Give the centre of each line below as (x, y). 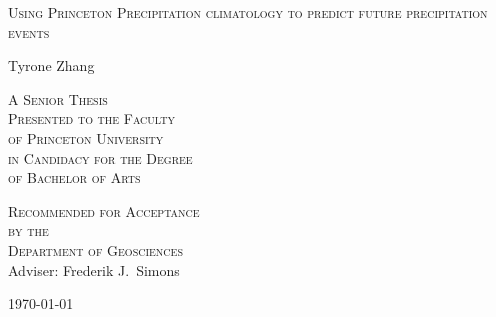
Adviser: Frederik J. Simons (94, 269)
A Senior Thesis (58, 98)
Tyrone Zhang (51, 65)
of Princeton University (86, 137)
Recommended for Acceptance (104, 210)
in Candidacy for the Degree (100, 157)
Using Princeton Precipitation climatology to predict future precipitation (248, 12)
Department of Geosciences (95, 249)
